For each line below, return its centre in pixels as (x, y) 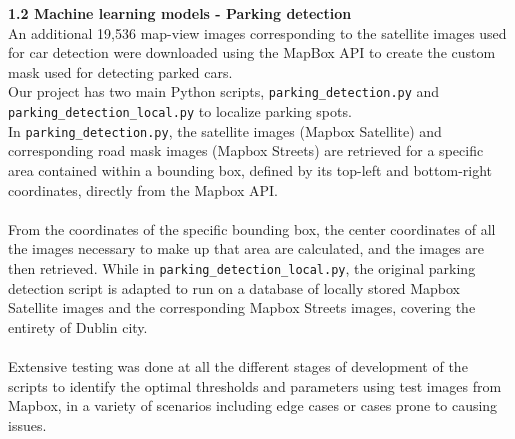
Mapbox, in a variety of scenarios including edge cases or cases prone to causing (253, 405)
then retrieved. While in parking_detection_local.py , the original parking (242, 267)
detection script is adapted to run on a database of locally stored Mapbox (234, 287)
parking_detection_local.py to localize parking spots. (180, 111)
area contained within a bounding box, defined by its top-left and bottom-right (250, 169)
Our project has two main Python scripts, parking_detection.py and (224, 91)
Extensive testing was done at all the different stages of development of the (238, 365)
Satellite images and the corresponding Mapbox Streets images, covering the (242, 307)
